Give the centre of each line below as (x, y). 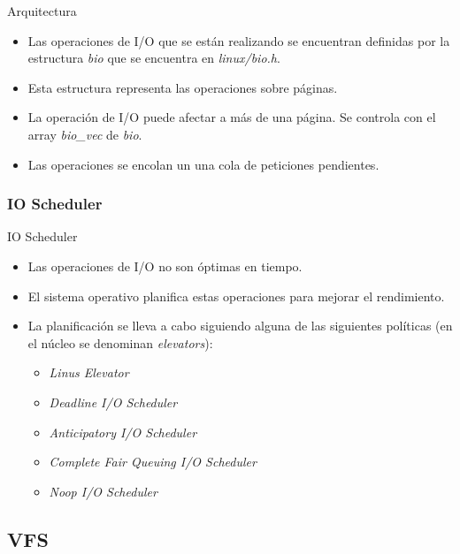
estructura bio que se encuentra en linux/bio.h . (154, 58)
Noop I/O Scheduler (103, 491)
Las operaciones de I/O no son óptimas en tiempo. (165, 266)
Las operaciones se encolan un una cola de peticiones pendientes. (203, 164)
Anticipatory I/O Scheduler (123, 432)
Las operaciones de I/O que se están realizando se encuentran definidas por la (239, 40)
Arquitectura (42, 11)
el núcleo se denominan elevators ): (120, 342)
